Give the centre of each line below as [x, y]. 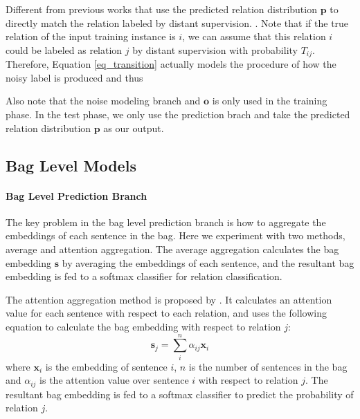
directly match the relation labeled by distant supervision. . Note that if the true [177, 22]
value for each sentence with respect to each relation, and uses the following [166, 313]
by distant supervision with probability [215, 49]
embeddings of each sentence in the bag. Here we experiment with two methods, [175, 235]
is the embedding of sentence [106, 366]
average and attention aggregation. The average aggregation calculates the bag [172, 249]
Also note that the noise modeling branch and [103, 101]
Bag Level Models [71, 165]
